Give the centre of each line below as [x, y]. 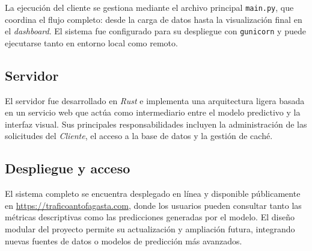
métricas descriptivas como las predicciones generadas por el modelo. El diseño [150, 217]
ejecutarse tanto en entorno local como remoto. [91, 42]
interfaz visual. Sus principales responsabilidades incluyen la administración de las [156, 124]
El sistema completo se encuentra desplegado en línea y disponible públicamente [153, 194]
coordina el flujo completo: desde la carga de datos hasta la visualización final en [154, 19]
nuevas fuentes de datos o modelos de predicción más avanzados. [124, 240]
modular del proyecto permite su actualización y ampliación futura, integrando [150, 229]
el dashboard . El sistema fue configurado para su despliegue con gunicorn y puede [155, 31]
